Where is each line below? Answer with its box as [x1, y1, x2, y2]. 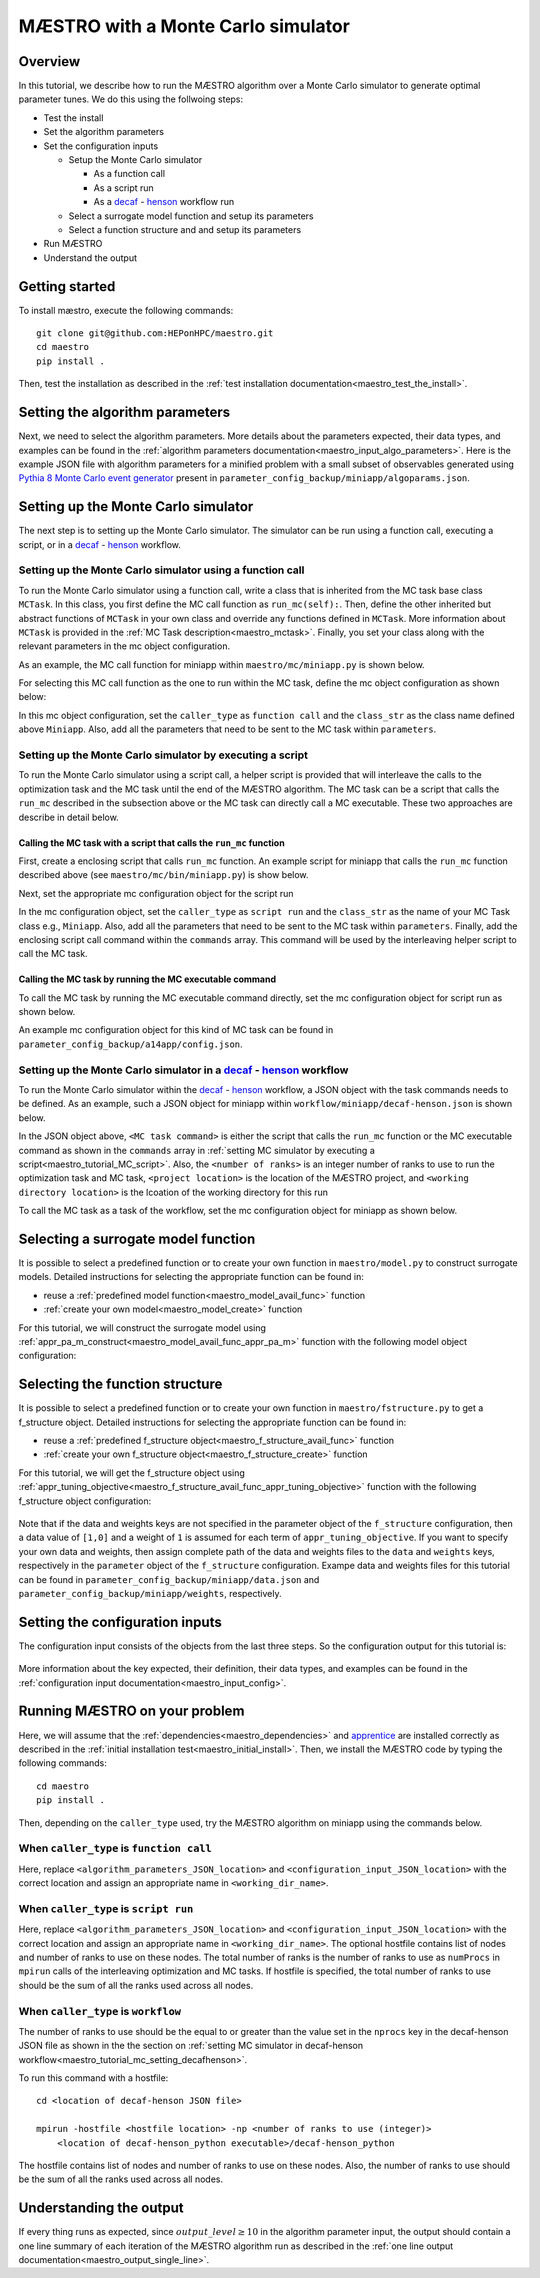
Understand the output [43, 251, 138, 264]
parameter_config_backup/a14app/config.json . [18, 1038, 244, 1050]
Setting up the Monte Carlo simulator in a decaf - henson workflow [18, 1063, 349, 1077]
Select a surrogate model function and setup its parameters [68, 210, 314, 222]
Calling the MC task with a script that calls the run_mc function [18, 836, 285, 849]
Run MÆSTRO [43, 238, 103, 250]
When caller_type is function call [18, 1841, 212, 1855]
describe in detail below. [18, 811, 119, 823]
